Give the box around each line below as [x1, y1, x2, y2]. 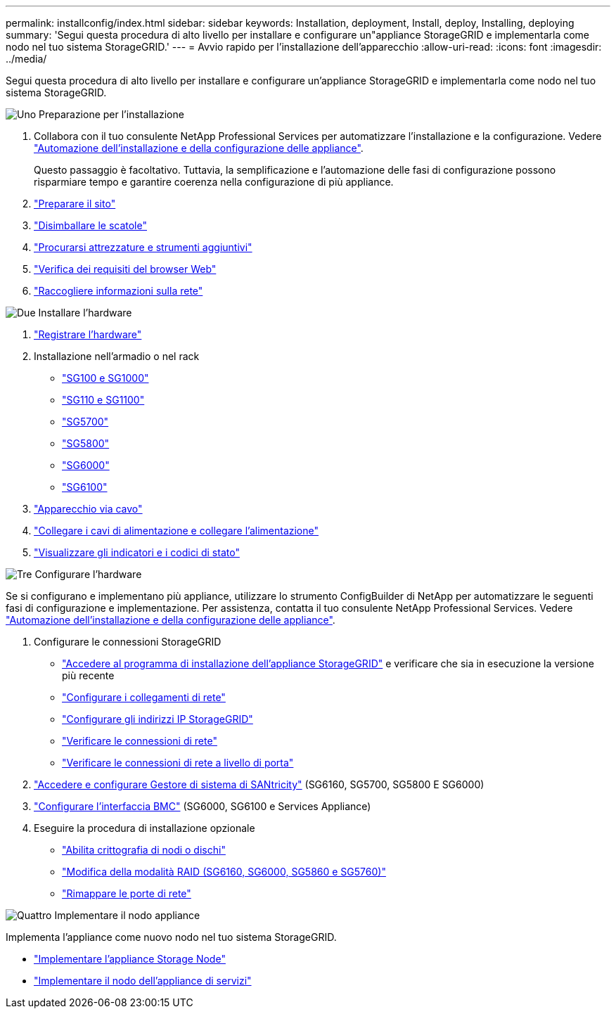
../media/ [6, 53, 47, 65]
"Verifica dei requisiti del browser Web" [34, 263, 217, 275]
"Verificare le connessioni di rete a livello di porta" [62, 757, 294, 769]
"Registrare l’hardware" [34, 328, 142, 340]
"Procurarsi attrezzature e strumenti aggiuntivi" [34, 241, 252, 253]
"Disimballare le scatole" [34, 219, 147, 231]
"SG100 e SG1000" [62, 372, 149, 384]
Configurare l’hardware [34, 568, 142, 580]
